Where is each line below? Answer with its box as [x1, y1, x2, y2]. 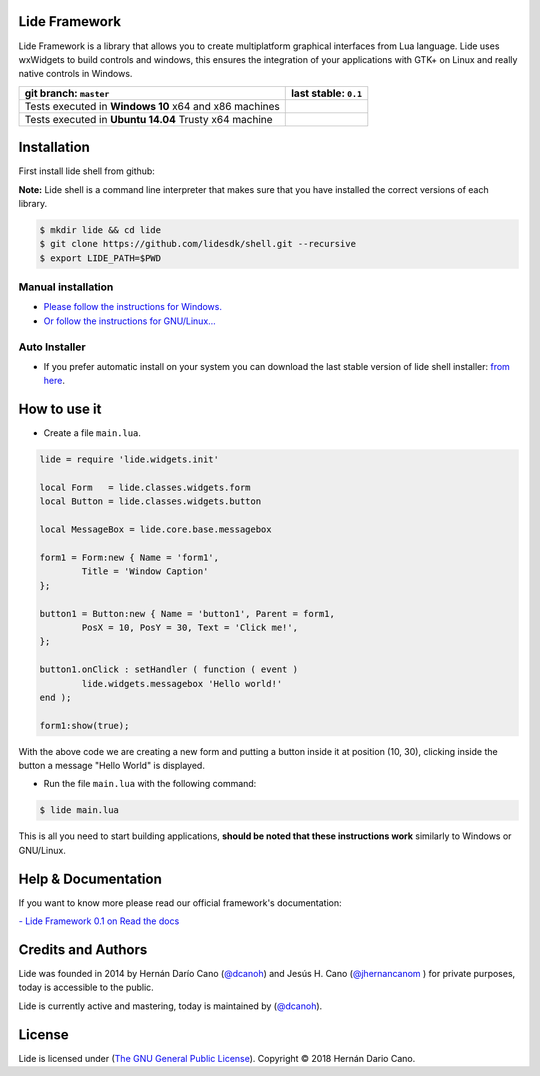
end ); [39, 691, 72, 703]
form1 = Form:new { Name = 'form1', [39, 552, 220, 564]
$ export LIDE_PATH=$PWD [39, 252, 162, 264]
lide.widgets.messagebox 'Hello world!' [81, 678, 283, 689]
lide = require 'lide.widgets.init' [39, 454, 220, 465]
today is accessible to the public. [18, 981, 154, 994]
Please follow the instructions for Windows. [43, 301, 222, 313]
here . [43, 375, 65, 387]
